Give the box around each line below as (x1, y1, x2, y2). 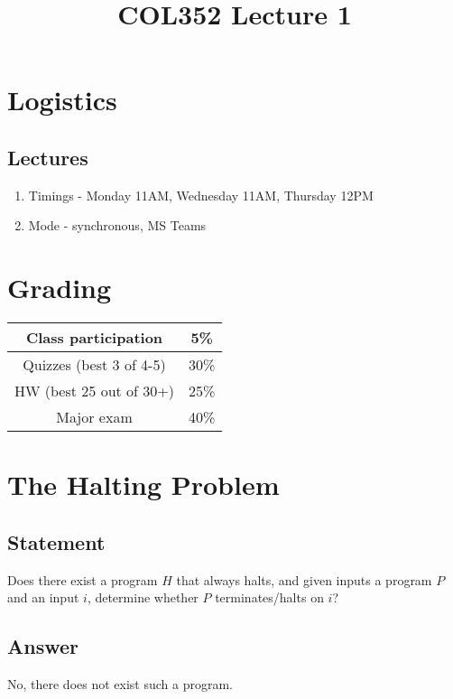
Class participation (25, 327, 163, 349)
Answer (7, 632, 79, 660)
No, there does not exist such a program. (7, 675, 233, 694)
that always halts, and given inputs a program (176, 570, 432, 589)
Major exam (56, 406, 133, 428)
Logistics (7, 81, 117, 118)
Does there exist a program (7, 570, 158, 589)
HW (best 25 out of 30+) (14, 380, 174, 402)
